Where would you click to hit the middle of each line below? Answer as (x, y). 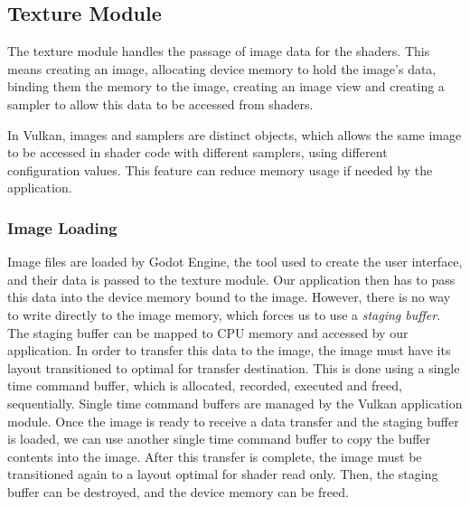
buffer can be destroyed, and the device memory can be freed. (178, 491)
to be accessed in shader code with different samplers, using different (197, 152)
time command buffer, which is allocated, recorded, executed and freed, (205, 385)
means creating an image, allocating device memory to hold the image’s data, (222, 68)
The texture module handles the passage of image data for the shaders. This (219, 51)
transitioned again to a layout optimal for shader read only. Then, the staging (223, 474)
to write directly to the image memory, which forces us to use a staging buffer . (224, 314)
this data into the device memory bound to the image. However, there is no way (229, 297)
